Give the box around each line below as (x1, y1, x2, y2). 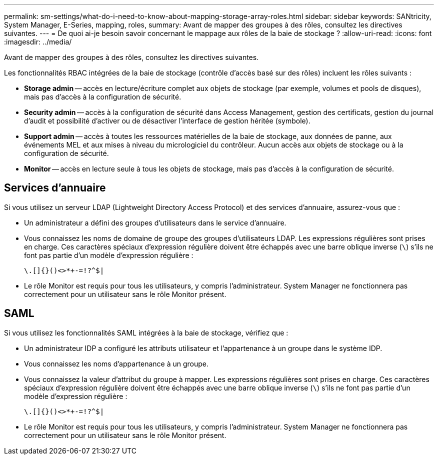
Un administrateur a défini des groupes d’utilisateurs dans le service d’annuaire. (24, 218, 286, 227)
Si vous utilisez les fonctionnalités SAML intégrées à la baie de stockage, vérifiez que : (4, 328, 288, 337)
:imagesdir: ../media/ (4, 37, 72, 46)
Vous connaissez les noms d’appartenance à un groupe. (24, 359, 209, 368)
